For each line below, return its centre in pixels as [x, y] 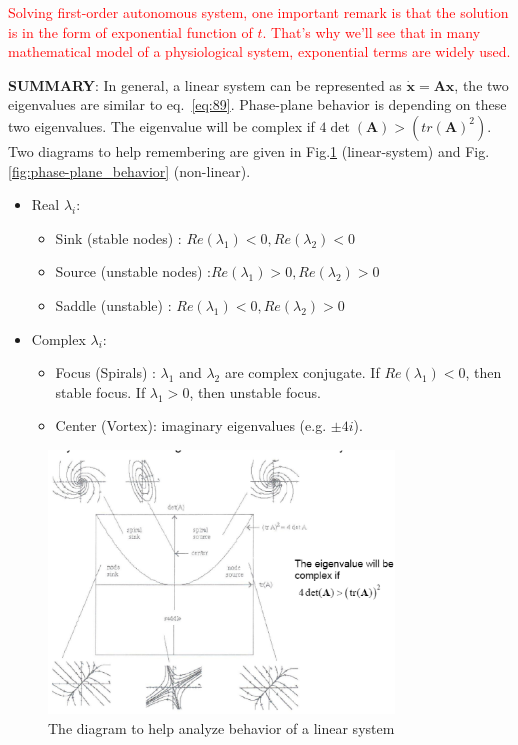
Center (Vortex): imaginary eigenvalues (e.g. [191, 425]
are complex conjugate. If [302, 372]
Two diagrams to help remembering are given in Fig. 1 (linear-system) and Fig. [249, 150]
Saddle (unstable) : [113, 304]
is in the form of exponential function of [130, 31]
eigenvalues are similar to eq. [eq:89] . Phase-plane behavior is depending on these [257, 104]
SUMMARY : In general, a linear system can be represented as [205, 84]
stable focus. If [100, 391]
